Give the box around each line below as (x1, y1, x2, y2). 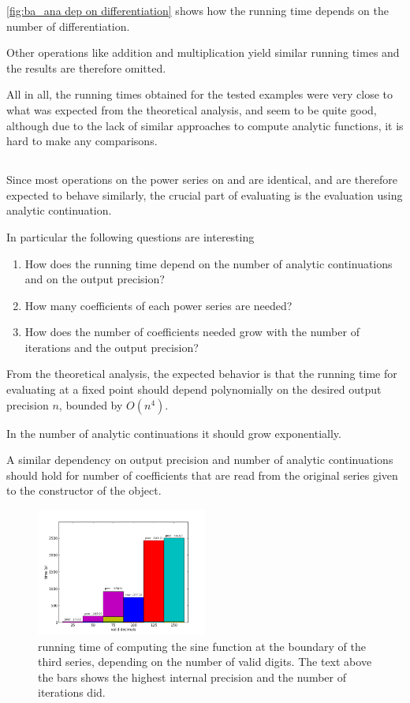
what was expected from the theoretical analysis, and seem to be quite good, (6, 101, 377, 118)
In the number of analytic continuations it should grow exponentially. (6, 424, 341, 441)
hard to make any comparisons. (6, 133, 158, 149)
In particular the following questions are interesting (6, 228, 255, 245)
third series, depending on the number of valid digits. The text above (38, 653, 372, 670)
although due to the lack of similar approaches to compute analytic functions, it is (6, 117, 404, 133)
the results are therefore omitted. (6, 59, 166, 76)
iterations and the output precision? (24, 338, 199, 355)
